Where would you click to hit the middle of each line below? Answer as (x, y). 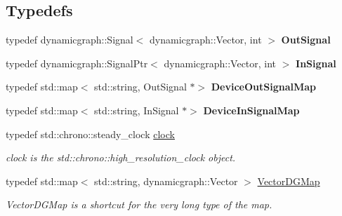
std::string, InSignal (137, 110)
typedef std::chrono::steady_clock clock (90, 134)
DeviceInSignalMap (251, 110)
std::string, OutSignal (140, 87)
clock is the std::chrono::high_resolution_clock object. (121, 157)
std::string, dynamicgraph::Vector (166, 181)
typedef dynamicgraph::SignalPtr (77, 63)
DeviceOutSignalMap (264, 87)
